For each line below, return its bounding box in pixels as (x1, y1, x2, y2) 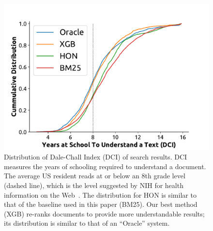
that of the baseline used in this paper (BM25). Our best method (4, 199, 198, 209)
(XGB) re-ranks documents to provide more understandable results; (4, 208, 205, 218)
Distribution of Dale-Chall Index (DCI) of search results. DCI (4, 152, 187, 162)
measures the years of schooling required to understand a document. (4, 161, 206, 171)
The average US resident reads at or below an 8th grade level (4, 171, 185, 181)
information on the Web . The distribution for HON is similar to (4, 189, 197, 200)
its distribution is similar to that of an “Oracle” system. (4, 218, 170, 228)
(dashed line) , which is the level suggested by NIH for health (4, 180, 183, 190)
